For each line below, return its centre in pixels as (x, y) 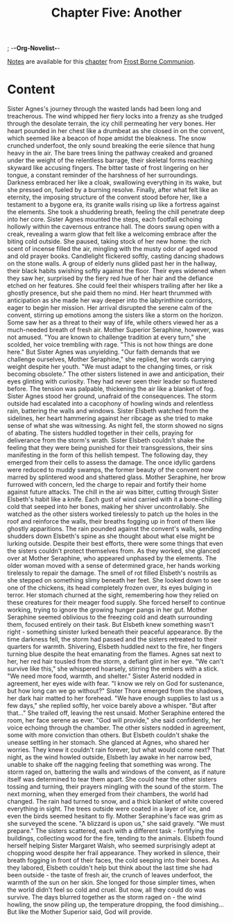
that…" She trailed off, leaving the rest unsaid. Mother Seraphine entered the (116, 713)
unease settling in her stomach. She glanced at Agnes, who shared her (108, 743)
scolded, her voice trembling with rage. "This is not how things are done (110, 345)
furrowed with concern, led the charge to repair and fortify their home (107, 485)
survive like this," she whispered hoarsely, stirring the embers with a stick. (113, 669)
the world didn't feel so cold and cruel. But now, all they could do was (106, 890)
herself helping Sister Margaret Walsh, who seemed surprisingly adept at (111, 846)
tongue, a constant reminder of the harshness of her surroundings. (103, 175)
